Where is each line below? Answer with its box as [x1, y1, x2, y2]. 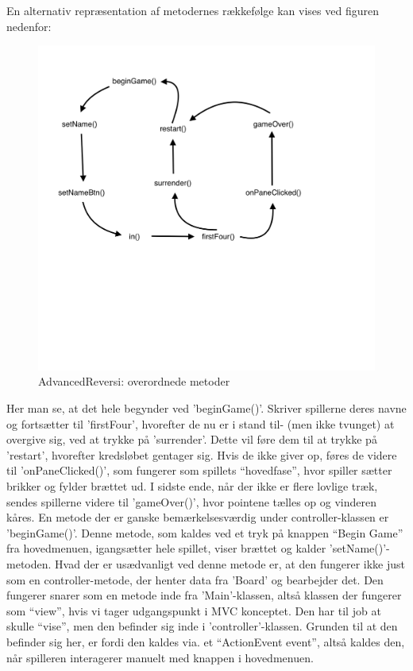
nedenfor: [6, 17, 52, 34]
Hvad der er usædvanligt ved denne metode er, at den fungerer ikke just [55, 555, 406, 572]
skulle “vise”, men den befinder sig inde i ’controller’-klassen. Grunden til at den [6, 618, 398, 634]
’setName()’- [329, 540, 390, 557]
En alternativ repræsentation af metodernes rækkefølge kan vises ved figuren [6, 2, 379, 18]
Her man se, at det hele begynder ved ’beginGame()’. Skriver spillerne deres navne [6, 400, 407, 417]
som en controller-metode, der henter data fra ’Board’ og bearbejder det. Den [6, 571, 384, 588]
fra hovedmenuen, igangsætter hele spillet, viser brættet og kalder [6, 540, 326, 557]
